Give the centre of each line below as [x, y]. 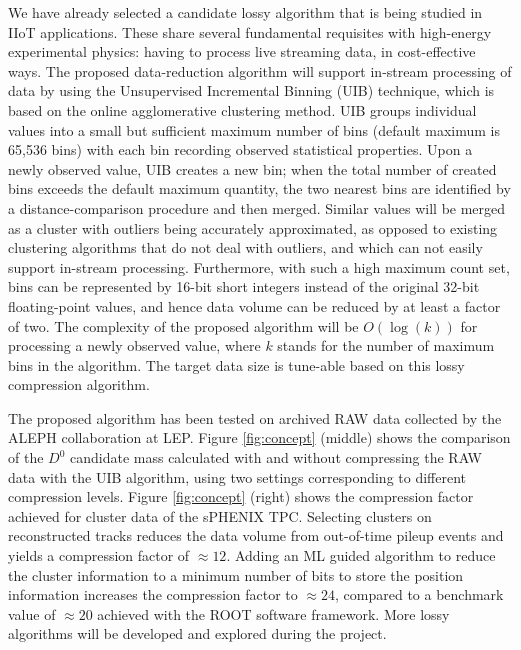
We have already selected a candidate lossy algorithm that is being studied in [245, 12]
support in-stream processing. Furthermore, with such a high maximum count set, [259, 266]
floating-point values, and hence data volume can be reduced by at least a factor [254, 305]
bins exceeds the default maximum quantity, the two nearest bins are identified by [259, 188]
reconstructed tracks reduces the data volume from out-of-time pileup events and [256, 535]
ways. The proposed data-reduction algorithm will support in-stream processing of [260, 70]
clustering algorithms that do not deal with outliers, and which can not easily [245, 247]
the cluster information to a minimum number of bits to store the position [236, 574]
